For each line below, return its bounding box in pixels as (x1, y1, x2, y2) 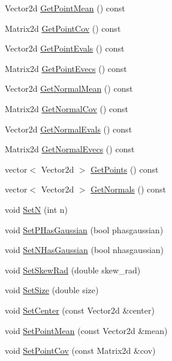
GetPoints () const (90, 163, 159, 175)
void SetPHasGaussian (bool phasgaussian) (5, 223, 164, 236)
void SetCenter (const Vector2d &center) (5, 303, 155, 316)
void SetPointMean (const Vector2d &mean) (5, 324, 168, 336)
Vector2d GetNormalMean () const (5, 82, 133, 95)
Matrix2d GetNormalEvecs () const (5, 143, 135, 155)
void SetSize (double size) (5, 284, 99, 296)
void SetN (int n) (5, 203, 68, 215)
